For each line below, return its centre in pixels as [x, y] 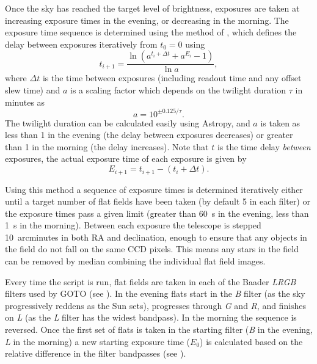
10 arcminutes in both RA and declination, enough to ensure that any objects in [156, 237]
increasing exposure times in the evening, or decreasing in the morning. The [147, 20]
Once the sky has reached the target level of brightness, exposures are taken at [152, 8]
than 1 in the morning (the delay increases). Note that [107, 146]
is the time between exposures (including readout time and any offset [172, 78]
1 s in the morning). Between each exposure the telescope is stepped [133, 225]
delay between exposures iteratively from [81, 44]
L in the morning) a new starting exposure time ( [98, 341]
